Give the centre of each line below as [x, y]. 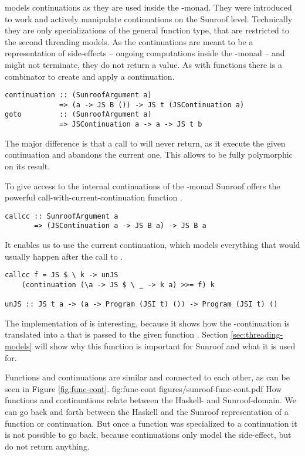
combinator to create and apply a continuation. [90, 76]
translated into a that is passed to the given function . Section [116, 334]
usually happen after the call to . [64, 256]
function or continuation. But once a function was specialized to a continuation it [151, 423]
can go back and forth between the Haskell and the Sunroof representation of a [147, 412]
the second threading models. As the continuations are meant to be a [129, 41]
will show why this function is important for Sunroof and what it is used [165, 346]
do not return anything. [47, 446]
